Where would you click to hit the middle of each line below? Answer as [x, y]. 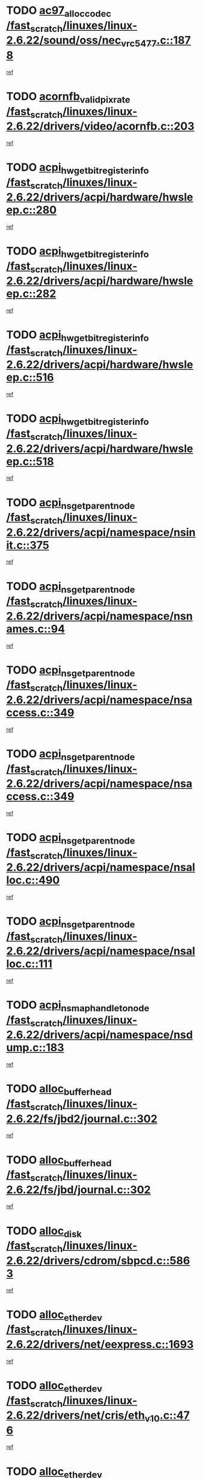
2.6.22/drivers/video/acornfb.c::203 [100, 126]
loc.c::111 [29, 964]
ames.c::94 [35, 629]
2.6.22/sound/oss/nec [64, 40]
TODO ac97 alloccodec [59, 11]
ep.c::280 [32, 210]
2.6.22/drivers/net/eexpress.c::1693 [100, 1344]
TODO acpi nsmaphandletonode [78, 1006]
